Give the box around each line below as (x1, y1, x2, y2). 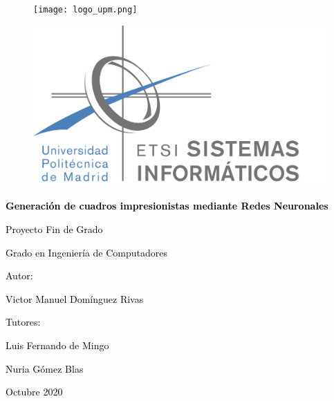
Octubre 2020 (6, 384, 63, 399)
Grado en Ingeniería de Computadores (6, 245, 168, 259)
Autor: (6, 268, 33, 283)
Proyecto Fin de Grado (6, 221, 103, 236)
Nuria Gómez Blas (6, 361, 84, 375)
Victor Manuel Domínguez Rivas (6, 291, 144, 306)
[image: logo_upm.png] (33, 5, 138, 15)
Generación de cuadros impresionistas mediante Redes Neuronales (6, 198, 328, 213)
